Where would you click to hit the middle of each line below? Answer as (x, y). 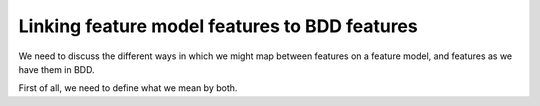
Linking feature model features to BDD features (218, 26)
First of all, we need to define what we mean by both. (128, 88)
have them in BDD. (56, 69)
